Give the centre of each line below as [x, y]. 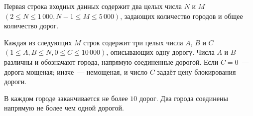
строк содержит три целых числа [133, 42]
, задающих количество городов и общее [182, 16]
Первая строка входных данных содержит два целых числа [93, 6]
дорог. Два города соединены [184, 98]
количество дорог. [31, 26]
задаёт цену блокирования [196, 71]
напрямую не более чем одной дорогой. [64, 108]
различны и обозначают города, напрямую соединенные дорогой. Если [111, 61]
